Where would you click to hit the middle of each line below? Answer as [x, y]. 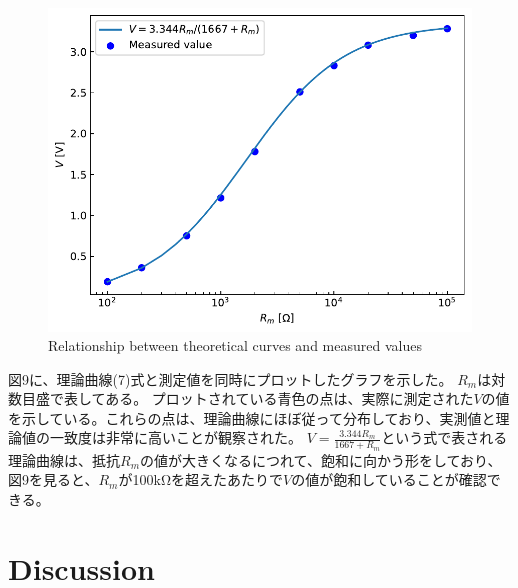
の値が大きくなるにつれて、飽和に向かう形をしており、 [321, 459]
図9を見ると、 [53, 479]
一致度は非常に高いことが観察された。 [175, 437]
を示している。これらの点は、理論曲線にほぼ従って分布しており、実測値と [252, 417]
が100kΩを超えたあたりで [200, 479]
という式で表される [444, 437]
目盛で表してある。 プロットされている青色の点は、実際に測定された [247, 398]
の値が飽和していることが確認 [389, 479]
